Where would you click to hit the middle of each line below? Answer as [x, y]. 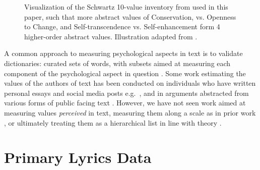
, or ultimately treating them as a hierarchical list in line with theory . [113, 122]
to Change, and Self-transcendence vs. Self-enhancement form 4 [122, 26]
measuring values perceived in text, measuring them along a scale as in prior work [130, 112]
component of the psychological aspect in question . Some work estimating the [125, 73]
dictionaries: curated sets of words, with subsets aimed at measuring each [117, 63]
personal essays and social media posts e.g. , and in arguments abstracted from [126, 93]
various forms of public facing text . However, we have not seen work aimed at [125, 103]
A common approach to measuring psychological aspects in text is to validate [123, 53]
